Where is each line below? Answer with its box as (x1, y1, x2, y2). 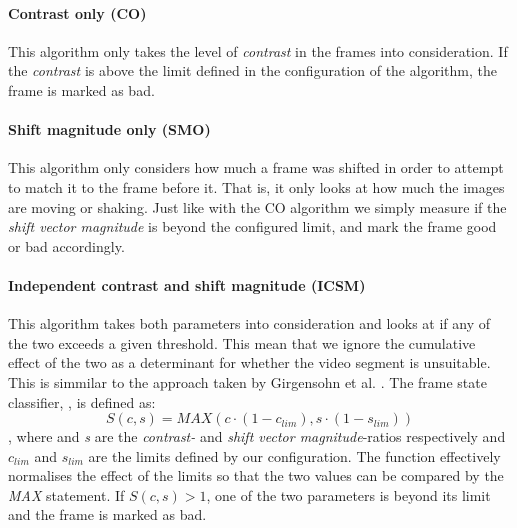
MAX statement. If (8, 484, 125, 505)
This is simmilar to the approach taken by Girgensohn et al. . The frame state (8, 371, 487, 392)
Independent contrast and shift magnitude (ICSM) (8, 274, 366, 295)
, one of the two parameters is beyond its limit (206, 484, 491, 505)
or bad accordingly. (8, 235, 125, 256)
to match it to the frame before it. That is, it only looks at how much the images (8, 176, 505, 197)
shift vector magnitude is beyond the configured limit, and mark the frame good (8, 216, 497, 237)
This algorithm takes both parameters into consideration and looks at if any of (8, 313, 491, 334)
